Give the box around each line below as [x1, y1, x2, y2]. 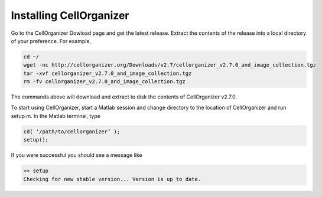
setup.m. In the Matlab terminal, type [11, 112, 100, 119]
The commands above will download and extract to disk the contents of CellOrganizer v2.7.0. [11, 93, 238, 100]
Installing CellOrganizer [11, 9, 129, 22]
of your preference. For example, [11, 37, 92, 44]
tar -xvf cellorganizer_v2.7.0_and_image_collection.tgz [23, 70, 192, 77]
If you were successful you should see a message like [11, 152, 142, 159]
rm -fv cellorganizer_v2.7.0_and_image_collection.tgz [23, 78, 186, 85]
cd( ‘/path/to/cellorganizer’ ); [23, 128, 121, 135]
